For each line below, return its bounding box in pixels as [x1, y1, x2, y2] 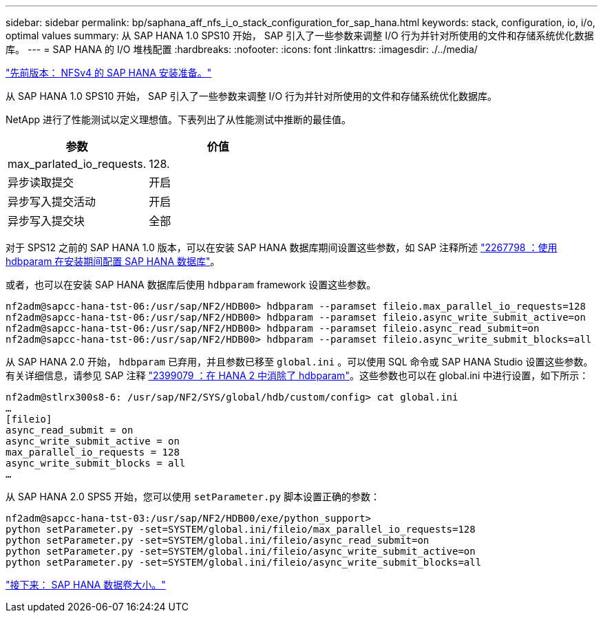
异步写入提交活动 [8, 195, 96, 209]
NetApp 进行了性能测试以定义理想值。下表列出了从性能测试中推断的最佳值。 [6, 114, 352, 125]
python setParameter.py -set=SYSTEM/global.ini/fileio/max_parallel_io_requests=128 [6, 524, 476, 535]
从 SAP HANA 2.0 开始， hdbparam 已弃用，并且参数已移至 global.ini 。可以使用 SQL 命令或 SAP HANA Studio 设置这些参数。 [6, 356, 593, 367]
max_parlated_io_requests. [8, 157, 147, 171]
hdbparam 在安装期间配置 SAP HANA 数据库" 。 [6, 255, 220, 267]
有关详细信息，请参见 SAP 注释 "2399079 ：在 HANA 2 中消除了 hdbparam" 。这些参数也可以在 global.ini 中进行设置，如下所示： [6, 370, 589, 381]
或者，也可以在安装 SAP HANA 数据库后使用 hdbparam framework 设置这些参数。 [6, 279, 377, 290]
